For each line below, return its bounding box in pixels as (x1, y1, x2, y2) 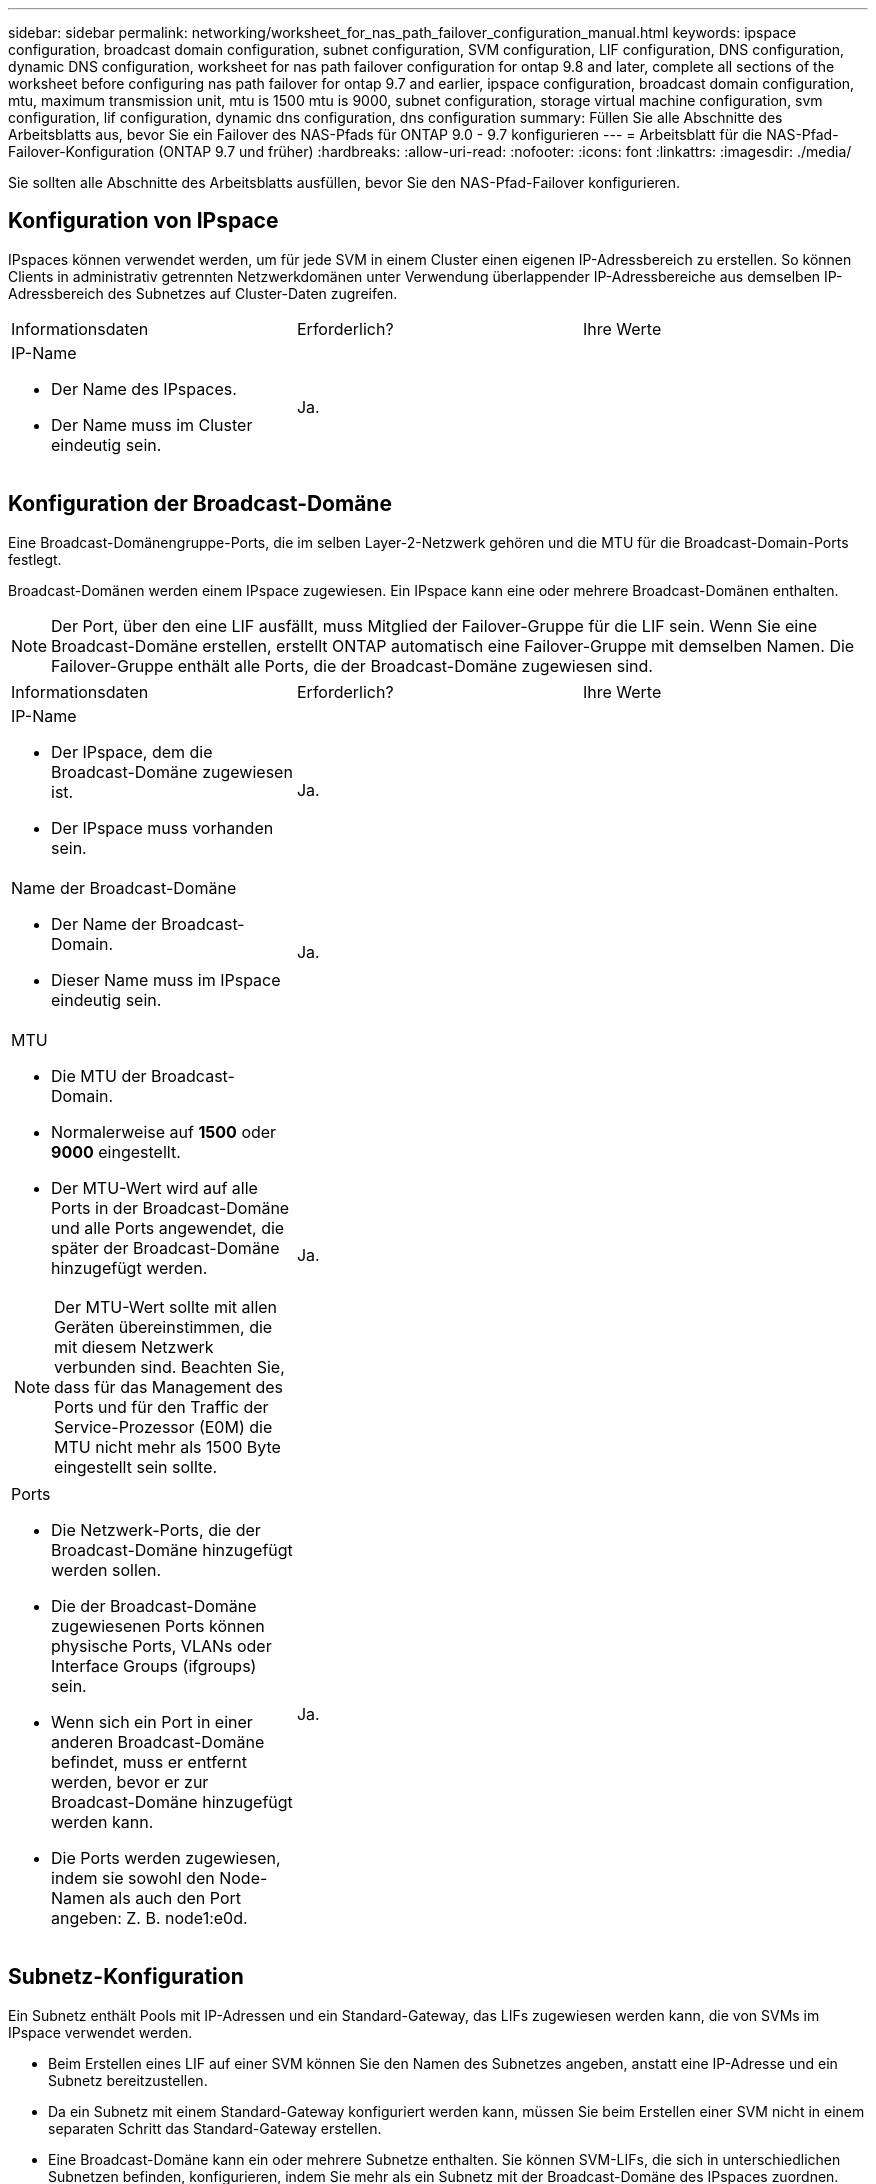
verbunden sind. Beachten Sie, (54, 1356, 285, 1377)
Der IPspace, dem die (51, 741, 213, 762)
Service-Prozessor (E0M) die (54, 1416, 273, 1437)
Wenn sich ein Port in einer (51, 1711, 253, 1732)
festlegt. (8, 550, 62, 568)
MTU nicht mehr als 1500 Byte (54, 1436, 281, 1457)
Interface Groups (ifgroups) (51, 1655, 257, 1676)
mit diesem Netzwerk (54, 1336, 214, 1357)
